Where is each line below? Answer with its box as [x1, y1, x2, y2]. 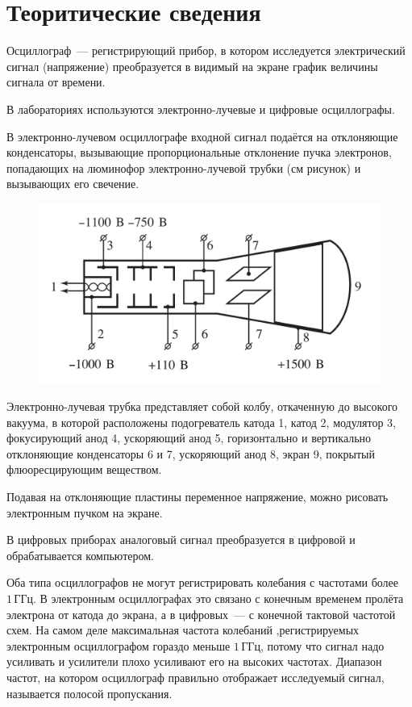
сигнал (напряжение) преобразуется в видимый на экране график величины [6, 57, 378, 74]
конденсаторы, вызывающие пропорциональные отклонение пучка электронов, [6, 144, 392, 161]
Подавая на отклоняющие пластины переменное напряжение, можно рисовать [6, 488, 389, 505]
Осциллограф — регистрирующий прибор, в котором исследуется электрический [6, 42, 406, 59]
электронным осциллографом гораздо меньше [6, 637, 231, 654]
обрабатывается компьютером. [6, 546, 154, 563]
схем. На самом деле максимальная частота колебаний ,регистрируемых [6, 621, 360, 638]
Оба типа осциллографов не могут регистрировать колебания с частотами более [6, 574, 399, 591]
